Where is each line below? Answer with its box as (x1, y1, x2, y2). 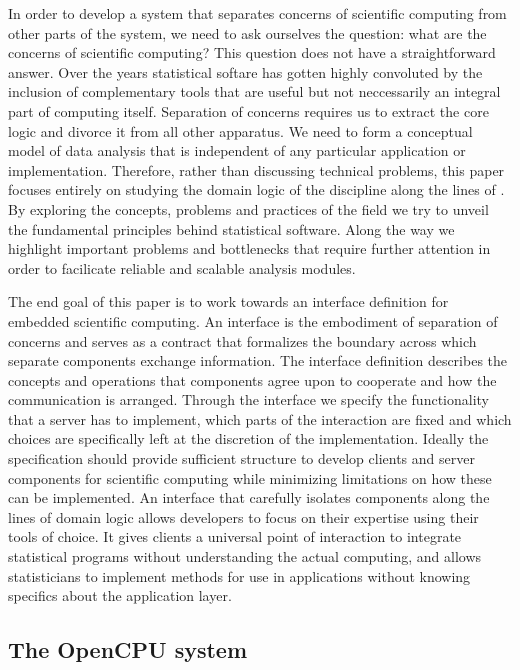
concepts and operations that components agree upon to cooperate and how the (8, 369, 497, 390)
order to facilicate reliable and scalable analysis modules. (8, 257, 356, 278)
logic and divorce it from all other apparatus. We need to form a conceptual (8, 120, 473, 141)
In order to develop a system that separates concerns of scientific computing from (8, 3, 507, 23)
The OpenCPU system (8, 634, 248, 665)
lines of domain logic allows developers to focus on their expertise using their (8, 506, 479, 527)
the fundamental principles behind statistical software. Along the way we (8, 218, 455, 239)
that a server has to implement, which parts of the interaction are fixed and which (8, 408, 512, 429)
